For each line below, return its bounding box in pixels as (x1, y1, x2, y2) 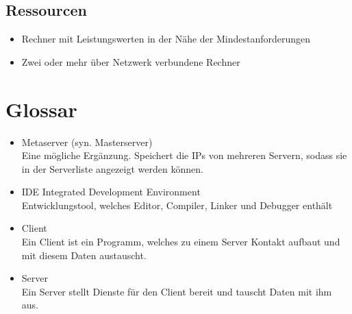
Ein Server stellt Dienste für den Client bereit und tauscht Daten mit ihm (21, 284, 332, 298)
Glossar (5, 95, 77, 123)
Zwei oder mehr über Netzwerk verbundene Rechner (21, 54, 240, 69)
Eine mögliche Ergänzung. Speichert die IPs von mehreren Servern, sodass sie (21, 148, 347, 162)
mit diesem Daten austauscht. (21, 247, 147, 262)
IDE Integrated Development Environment (21, 184, 201, 199)
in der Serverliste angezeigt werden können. (21, 161, 203, 176)
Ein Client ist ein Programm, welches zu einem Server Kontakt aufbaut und (21, 234, 340, 249)
